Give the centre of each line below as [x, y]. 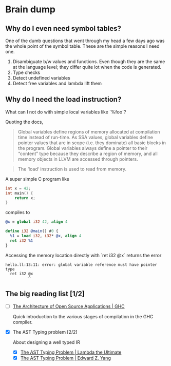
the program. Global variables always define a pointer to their [83, 148]
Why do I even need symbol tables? [63, 28]
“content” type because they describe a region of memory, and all [88, 153]
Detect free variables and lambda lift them [57, 83]
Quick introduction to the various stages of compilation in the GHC [83, 316]
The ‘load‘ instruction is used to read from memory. [72, 169]
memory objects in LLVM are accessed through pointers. [78, 159]
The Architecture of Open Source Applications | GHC [69, 306]
